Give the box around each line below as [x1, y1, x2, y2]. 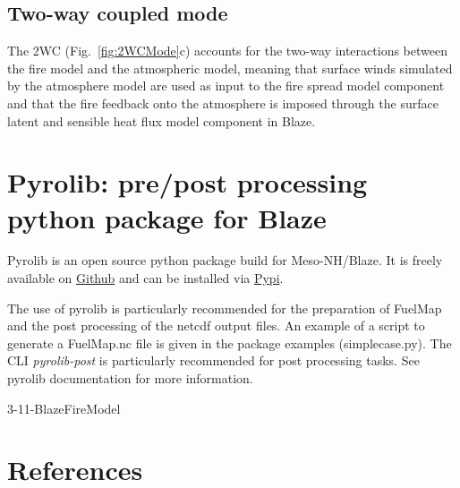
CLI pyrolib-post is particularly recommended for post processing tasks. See [7, 351, 420, 370]
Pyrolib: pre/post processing [7, 164, 368, 201]
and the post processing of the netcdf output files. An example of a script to [7, 316, 425, 335]
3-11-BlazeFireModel [7, 398, 121, 417]
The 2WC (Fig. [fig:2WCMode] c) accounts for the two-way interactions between [7, 41, 447, 60]
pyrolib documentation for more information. [7, 369, 253, 388]
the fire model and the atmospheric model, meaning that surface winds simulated [7, 58, 453, 77]
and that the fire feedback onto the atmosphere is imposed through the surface [7, 93, 439, 112]
